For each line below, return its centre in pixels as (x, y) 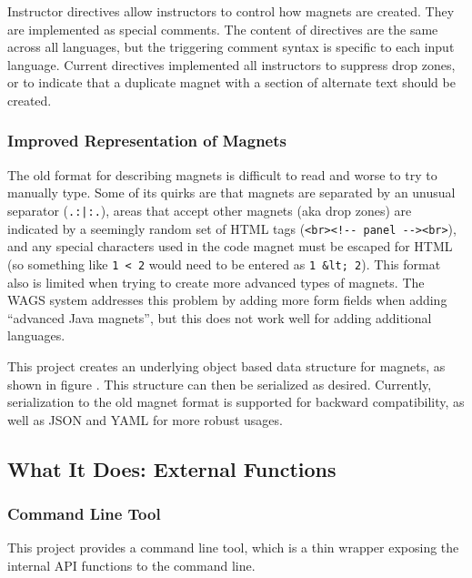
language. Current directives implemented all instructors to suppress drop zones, (231, 64)
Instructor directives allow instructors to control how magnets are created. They (231, 11)
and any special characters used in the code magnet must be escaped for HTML (230, 246)
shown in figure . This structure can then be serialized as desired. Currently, (220, 384)
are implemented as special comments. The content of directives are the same (223, 29)
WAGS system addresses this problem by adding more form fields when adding (227, 300)
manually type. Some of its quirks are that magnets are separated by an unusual (231, 193)
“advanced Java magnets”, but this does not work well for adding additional (220, 317)
